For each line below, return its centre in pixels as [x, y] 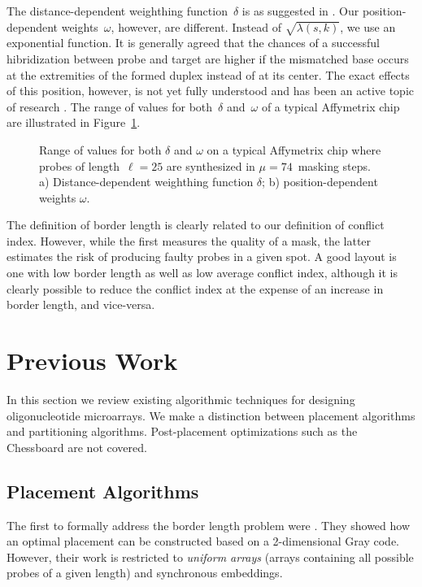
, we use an [368, 26]
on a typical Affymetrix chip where [294, 149]
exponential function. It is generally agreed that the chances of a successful [193, 43]
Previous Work [92, 361]
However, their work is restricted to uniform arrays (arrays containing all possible [210, 557]
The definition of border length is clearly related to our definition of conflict [196, 225]
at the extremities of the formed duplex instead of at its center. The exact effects [208, 74]
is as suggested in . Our [300, 11]
